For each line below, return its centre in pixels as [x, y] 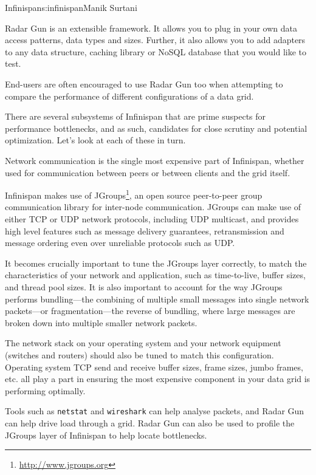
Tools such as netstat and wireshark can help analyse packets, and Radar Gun [155, 411]
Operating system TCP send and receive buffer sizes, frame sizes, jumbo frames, [154, 367]
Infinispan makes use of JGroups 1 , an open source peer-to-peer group [134, 194]
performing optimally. [45, 390]
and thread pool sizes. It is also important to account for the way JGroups [144, 286]
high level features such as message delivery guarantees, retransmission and [145, 231]
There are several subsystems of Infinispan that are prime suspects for [136, 116]
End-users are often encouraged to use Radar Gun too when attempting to [144, 84]
